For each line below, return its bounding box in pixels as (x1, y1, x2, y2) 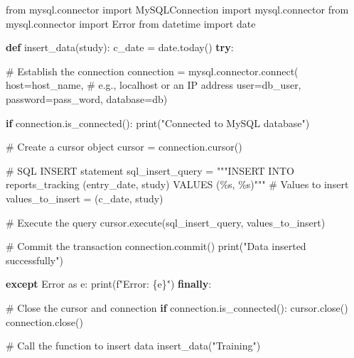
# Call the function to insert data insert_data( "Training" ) (6, 338, 261, 353)
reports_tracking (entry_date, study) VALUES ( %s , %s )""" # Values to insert (6, 177, 349, 192)
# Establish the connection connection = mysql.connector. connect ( (6, 63, 299, 78)
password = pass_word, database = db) (6, 91, 168, 106)
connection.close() (6, 314, 83, 329)
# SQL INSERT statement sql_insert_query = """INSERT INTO (6, 163, 294, 178)
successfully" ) (6, 252, 63, 267)
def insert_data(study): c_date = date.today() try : (6, 40, 234, 55)
